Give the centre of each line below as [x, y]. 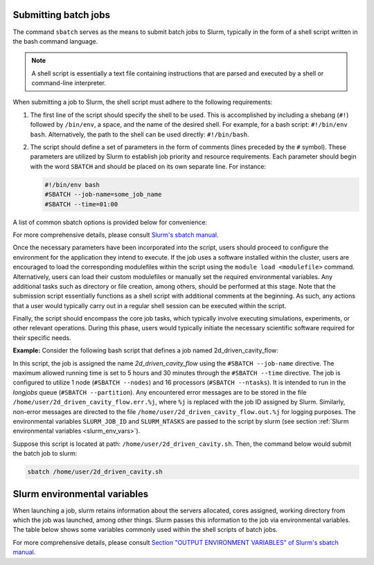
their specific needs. [42, 338]
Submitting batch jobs [62, 15]
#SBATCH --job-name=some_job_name [103, 195]
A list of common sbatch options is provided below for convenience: [110, 222]
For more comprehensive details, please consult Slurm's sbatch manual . [116, 235]
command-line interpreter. [69, 83]
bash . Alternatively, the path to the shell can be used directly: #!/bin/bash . [140, 134]
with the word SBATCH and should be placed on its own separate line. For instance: [148, 166]
